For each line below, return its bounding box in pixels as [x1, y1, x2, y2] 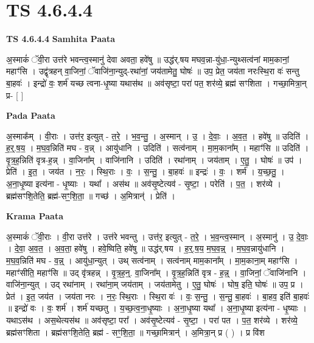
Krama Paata [6, 210, 63, 222]
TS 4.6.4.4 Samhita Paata [6, 32, 116, 45]
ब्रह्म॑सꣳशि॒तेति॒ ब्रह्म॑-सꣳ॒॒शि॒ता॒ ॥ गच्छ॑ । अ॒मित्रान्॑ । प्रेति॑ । [6, 189, 175, 202]
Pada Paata [6, 109, 55, 122]
